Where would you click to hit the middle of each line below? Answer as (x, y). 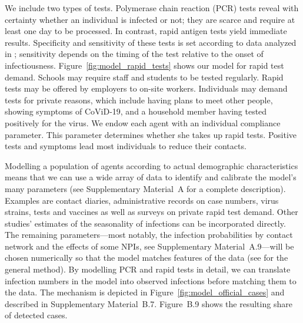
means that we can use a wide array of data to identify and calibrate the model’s (151, 177)
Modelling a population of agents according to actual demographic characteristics (151, 165)
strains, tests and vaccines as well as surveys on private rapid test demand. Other (151, 212)
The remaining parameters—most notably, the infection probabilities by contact (149, 235)
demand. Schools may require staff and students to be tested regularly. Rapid (144, 77)
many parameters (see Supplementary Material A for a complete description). (145, 188)
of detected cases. (36, 315)
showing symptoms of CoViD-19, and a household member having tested (136, 111)
